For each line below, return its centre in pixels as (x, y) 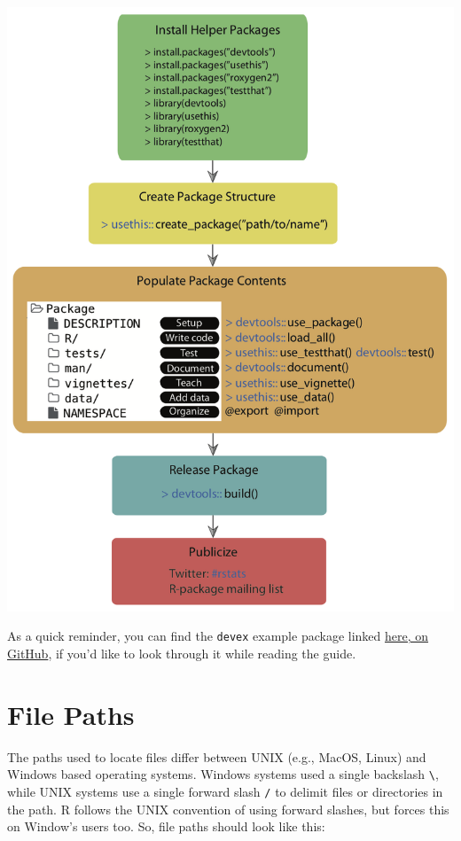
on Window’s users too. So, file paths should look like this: (166, 826)
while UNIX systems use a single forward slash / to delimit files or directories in (225, 791)
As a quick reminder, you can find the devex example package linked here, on (218, 636)
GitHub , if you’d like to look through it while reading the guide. (182, 653)
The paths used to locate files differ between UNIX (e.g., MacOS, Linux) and (217, 756)
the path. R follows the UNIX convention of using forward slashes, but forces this (228, 809)
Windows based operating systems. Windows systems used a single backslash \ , (223, 774)
